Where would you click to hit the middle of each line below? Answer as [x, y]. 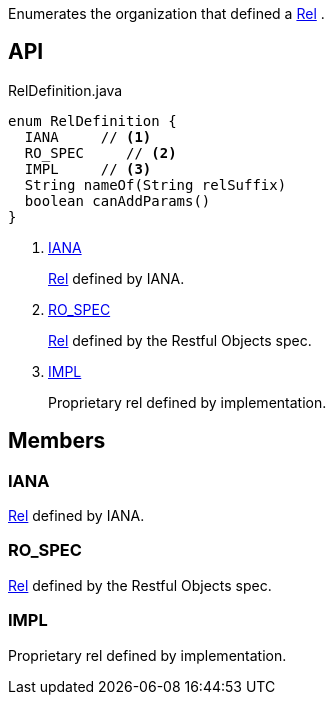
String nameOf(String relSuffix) [155, 184]
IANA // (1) [88, 136]
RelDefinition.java [65, 90]
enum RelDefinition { [92, 120]
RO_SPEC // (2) [100, 152]
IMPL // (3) [88, 168]
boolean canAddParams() [117, 200]
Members [57, 441]
